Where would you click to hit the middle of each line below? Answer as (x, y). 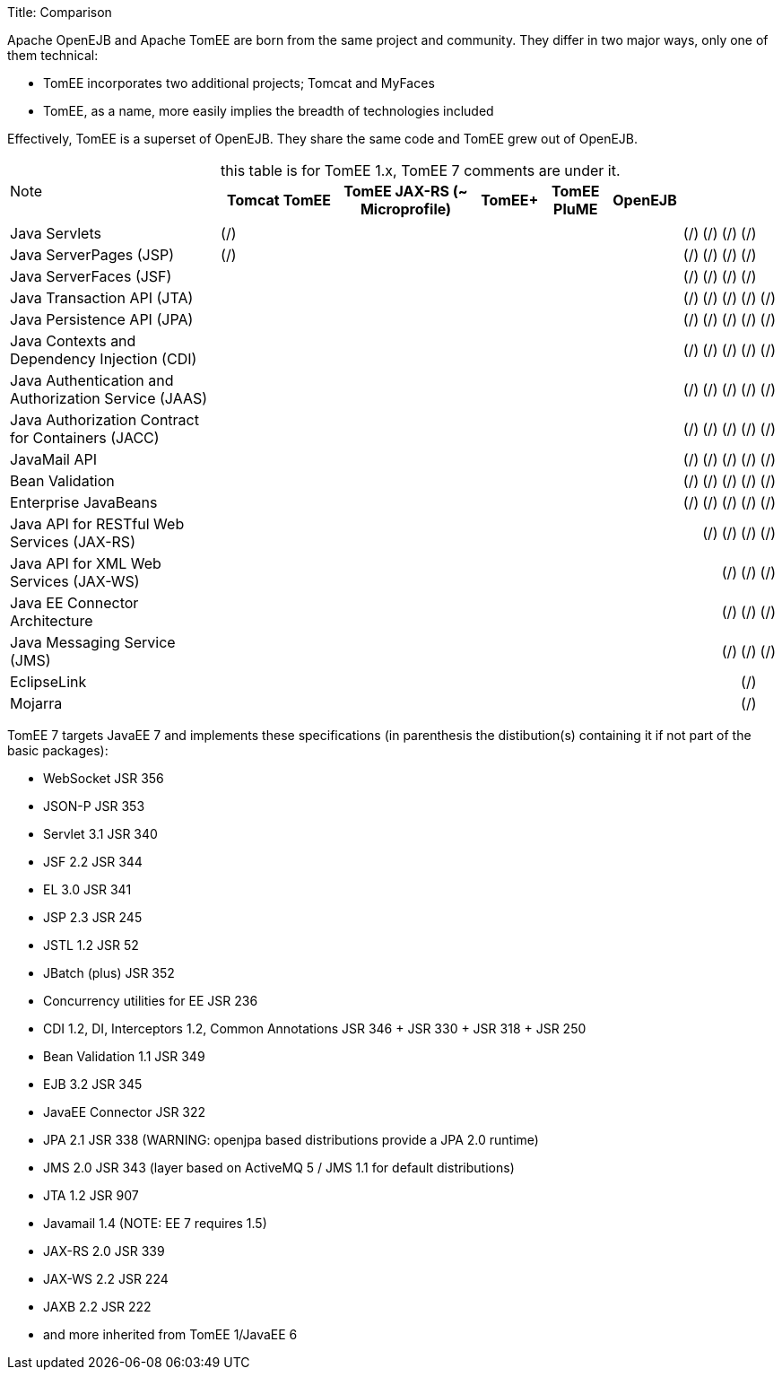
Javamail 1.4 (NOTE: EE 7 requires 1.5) (155, 1223)
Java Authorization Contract (104, 420)
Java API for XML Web (86, 563)
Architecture (52, 621)
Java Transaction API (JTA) (102, 298)
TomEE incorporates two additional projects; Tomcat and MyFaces (239, 83)
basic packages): (58, 750)
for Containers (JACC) (85, 438)
